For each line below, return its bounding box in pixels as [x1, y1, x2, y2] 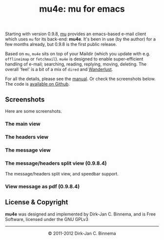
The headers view [5, 133, 49, 140]
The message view [5, 147, 51, 153]
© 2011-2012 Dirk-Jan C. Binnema [48, 230, 116, 236]
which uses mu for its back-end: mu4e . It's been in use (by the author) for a [5, 36, 156, 42]
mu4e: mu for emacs [39, 3, 125, 15]
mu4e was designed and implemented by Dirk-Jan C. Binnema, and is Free [5, 211, 156, 217]
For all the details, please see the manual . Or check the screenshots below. [5, 76, 156, 82]
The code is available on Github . [5, 81, 70, 87]
